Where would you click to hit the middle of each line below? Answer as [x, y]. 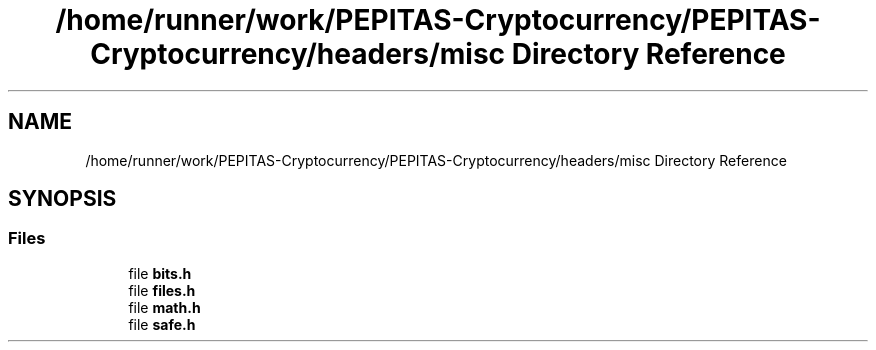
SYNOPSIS [62, 199]
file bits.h [160, 273]
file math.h [164, 307]
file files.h [162, 290]
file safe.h [162, 324]
